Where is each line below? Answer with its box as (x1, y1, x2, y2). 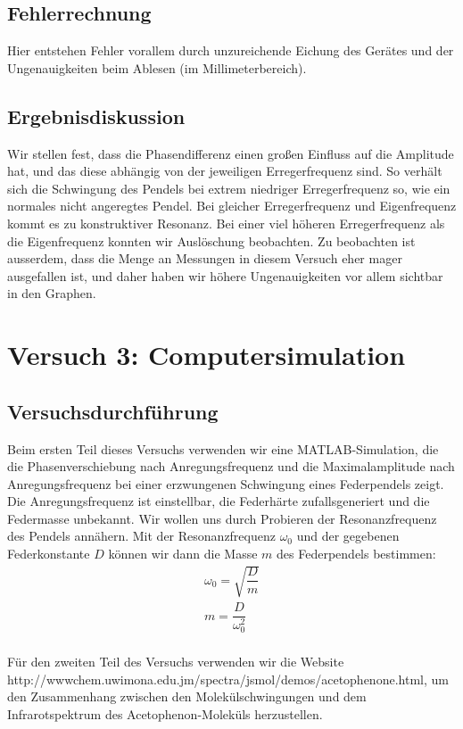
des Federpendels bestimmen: (277, 544, 436, 563)
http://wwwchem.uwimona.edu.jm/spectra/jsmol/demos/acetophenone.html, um (7, 669, 449, 688)
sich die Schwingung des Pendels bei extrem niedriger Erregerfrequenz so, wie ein (7, 178, 451, 197)
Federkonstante (7, 544, 90, 563)
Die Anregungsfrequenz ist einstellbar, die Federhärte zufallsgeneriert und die (7, 492, 430, 510)
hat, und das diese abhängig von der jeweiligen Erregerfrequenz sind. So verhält (7, 162, 442, 180)
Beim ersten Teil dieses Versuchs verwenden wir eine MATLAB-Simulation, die (7, 439, 439, 458)
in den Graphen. (7, 284, 96, 302)
